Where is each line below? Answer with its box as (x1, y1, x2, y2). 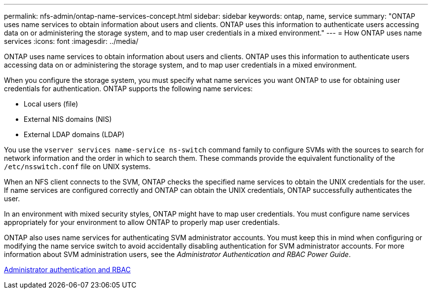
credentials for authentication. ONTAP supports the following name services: (4, 84, 253, 93)
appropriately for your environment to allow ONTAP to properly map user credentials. (4, 218, 280, 226)
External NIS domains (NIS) (24, 115, 112, 123)
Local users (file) (24, 100, 78, 108)
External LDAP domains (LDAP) (24, 130, 125, 139)
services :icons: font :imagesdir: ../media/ (4, 37, 139, 45)
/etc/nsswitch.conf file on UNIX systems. (4, 162, 151, 171)
